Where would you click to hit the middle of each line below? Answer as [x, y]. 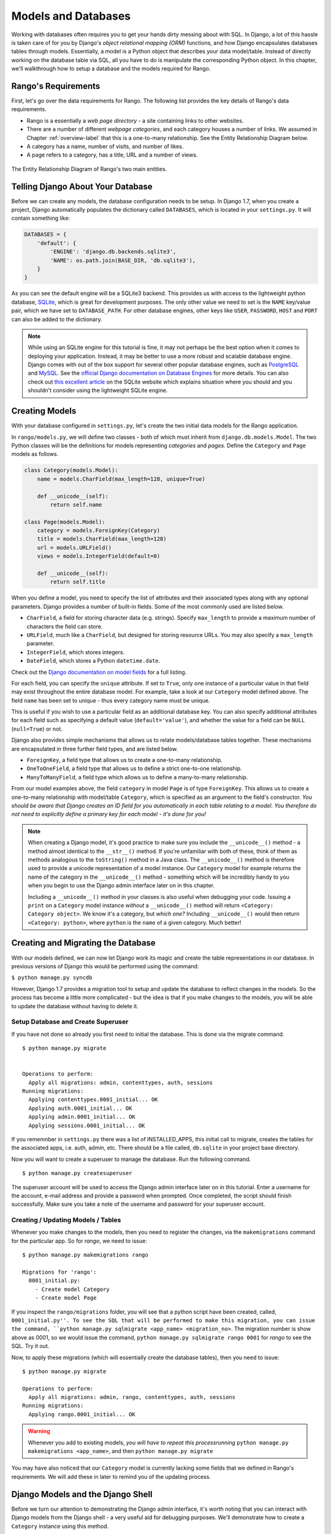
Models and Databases [71, 16]
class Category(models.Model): [71, 470]
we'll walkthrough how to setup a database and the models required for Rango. [111, 69]
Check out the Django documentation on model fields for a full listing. [99, 672]
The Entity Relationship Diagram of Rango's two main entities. [89, 169]
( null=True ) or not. [37, 729]
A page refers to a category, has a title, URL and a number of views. [112, 155]
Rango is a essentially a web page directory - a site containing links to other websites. [135, 120]
